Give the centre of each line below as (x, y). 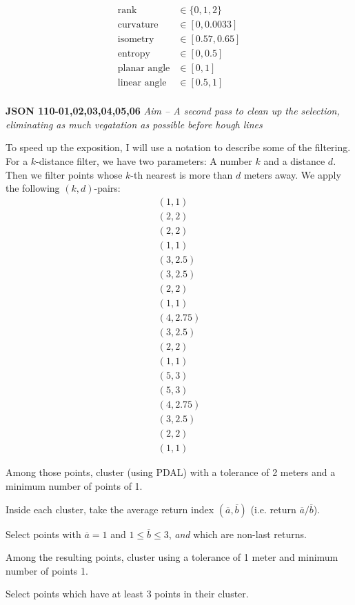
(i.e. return (273, 509)
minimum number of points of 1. (74, 485)
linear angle (142, 83)
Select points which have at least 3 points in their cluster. (127, 594)
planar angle (144, 69)
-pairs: (107, 188)
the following (33, 188)
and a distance (294, 161)
